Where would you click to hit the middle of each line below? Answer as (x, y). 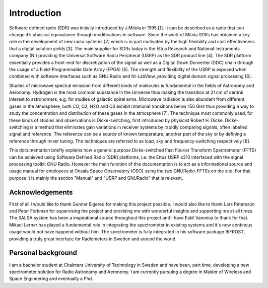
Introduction (35, 13)
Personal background (43, 253)
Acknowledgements (41, 192)
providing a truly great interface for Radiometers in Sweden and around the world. (93, 239)
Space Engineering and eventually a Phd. (51, 279)
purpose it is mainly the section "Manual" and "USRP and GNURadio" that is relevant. (96, 178)
